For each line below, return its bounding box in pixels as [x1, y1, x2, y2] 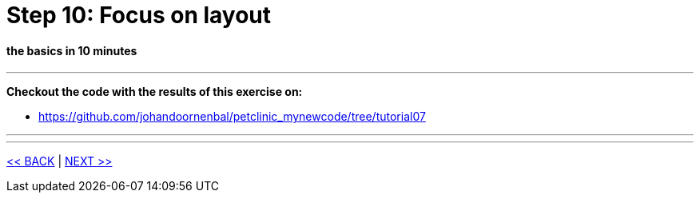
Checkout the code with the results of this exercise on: [6, 85, 303, 99]
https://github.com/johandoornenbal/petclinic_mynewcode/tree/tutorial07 [38, 109, 426, 124]
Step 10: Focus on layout [6, 2, 272, 29]
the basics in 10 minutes [6, 43, 137, 58]
